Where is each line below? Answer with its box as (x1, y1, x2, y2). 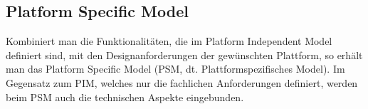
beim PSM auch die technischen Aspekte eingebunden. (6, 89, 244, 104)
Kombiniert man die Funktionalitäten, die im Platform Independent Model (6, 33, 332, 48)
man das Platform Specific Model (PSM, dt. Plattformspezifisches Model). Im (6, 61, 345, 76)
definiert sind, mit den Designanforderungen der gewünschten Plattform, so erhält (6, 47, 363, 62)
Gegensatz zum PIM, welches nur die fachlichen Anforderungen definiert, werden (6, 75, 358, 90)
